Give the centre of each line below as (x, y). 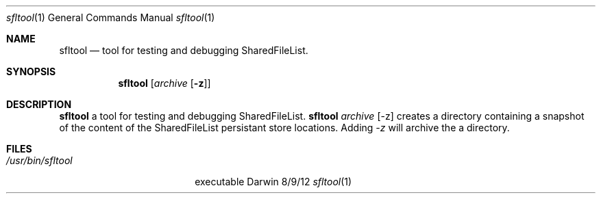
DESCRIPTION (39, 104)
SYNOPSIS (31, 71)
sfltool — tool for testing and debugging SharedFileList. (184, 50)
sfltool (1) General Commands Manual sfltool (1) (111, 17)
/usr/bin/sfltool (39, 160)
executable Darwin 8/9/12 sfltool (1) (273, 182)
